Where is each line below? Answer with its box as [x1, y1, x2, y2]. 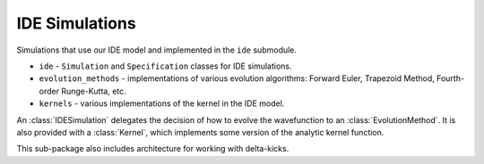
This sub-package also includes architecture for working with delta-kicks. [16, 143, 290, 154]
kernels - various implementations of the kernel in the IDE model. [39, 98, 285, 109]
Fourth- [436, 73, 465, 84]
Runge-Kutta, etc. [61, 86, 127, 96]
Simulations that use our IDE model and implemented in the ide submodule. [16, 45, 298, 55]
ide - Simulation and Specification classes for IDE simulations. [39, 61, 292, 71]
